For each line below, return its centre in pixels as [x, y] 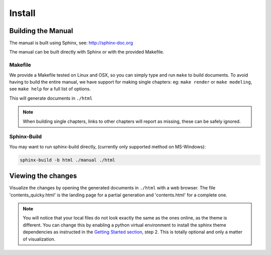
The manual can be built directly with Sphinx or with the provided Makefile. [87, 52]
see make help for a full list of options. [50, 89]
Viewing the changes [43, 176]
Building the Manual [41, 31]
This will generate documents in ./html [51, 98]
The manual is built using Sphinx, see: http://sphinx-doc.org [71, 43]
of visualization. [39, 239]
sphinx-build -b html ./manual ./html [67, 160]
